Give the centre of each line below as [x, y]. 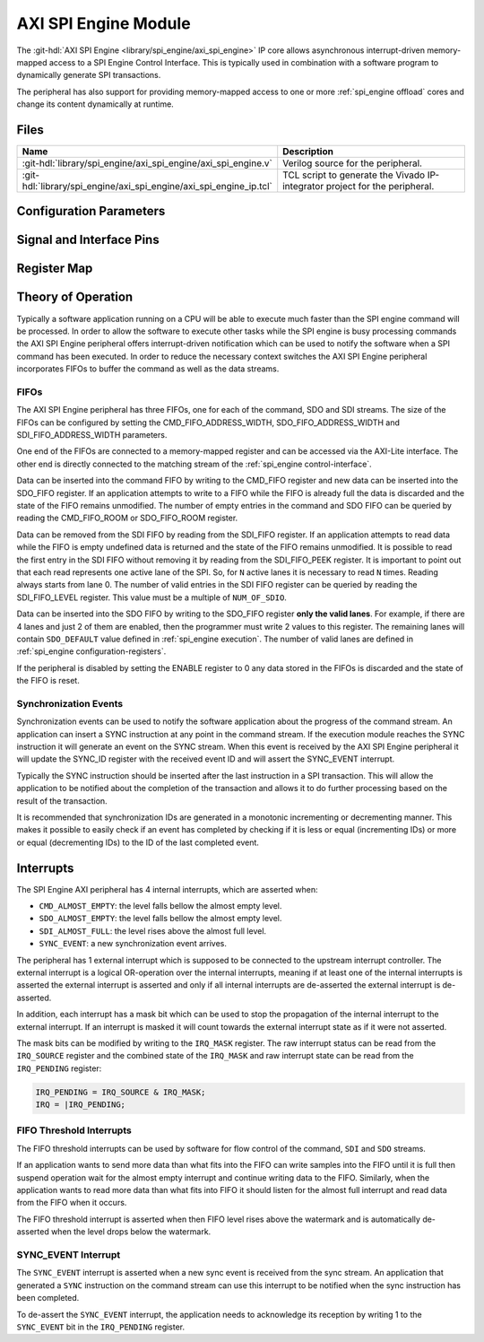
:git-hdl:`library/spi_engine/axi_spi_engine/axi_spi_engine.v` [147, 163]
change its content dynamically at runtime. [95, 104]
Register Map [55, 269]
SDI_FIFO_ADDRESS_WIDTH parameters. [92, 435]
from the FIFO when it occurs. [72, 1203]
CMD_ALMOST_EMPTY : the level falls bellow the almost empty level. [160, 906]
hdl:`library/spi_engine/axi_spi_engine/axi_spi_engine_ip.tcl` [147, 187]
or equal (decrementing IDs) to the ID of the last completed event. [138, 842]
